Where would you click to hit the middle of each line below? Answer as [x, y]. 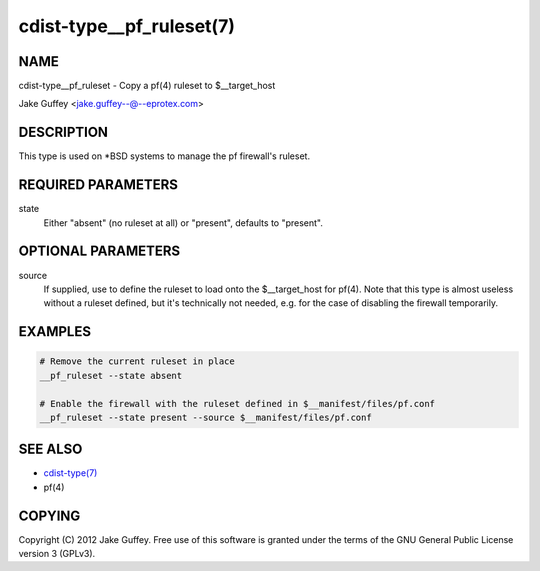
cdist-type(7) [70, 473]
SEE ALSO [50, 449]
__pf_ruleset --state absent [111, 375]
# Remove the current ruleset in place [137, 361]
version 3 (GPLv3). [57, 554]
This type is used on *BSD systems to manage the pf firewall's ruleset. [164, 156]
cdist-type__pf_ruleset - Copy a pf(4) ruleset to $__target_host [147, 86]
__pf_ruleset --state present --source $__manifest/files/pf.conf [205, 417]
